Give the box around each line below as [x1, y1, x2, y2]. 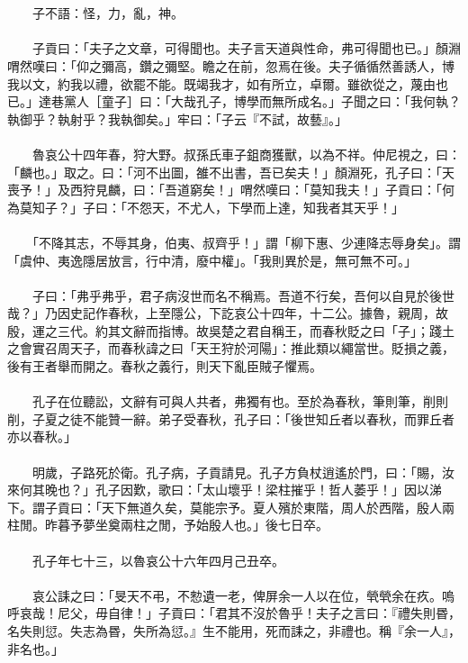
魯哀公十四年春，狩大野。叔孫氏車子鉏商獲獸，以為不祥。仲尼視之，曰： [31, 144, 461, 163]
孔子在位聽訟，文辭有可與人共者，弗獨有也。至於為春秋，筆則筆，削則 [31, 392, 448, 411]
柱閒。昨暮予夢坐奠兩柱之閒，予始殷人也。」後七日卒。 [7, 515, 328, 534]
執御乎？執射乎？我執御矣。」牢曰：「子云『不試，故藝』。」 [7, 109, 347, 128]
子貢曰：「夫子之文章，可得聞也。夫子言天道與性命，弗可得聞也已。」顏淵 [31, 39, 461, 58]
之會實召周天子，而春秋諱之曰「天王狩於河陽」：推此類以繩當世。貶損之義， [7, 339, 454, 358]
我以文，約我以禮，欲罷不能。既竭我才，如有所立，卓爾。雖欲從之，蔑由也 [7, 74, 448, 93]
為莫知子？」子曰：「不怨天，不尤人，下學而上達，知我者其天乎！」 [7, 197, 404, 216]
